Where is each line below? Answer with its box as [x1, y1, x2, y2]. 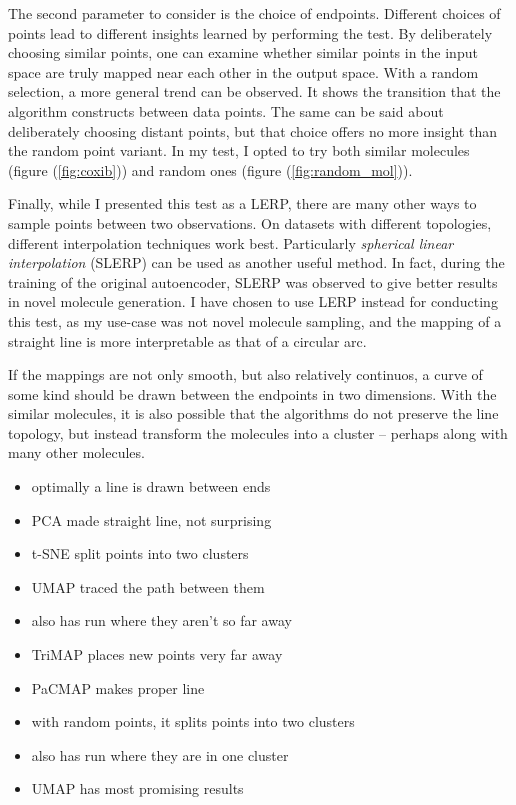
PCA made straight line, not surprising [31, 509, 272, 530]
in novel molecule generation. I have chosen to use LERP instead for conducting [8, 291, 498, 312]
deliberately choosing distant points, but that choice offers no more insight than [8, 120, 497, 141]
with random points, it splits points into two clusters [31, 711, 355, 732]
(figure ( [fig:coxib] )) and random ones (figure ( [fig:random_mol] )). [8, 159, 413, 180]
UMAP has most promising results [31, 778, 244, 799]
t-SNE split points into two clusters [31, 543, 249, 564]
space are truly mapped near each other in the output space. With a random [8, 61, 479, 82]
